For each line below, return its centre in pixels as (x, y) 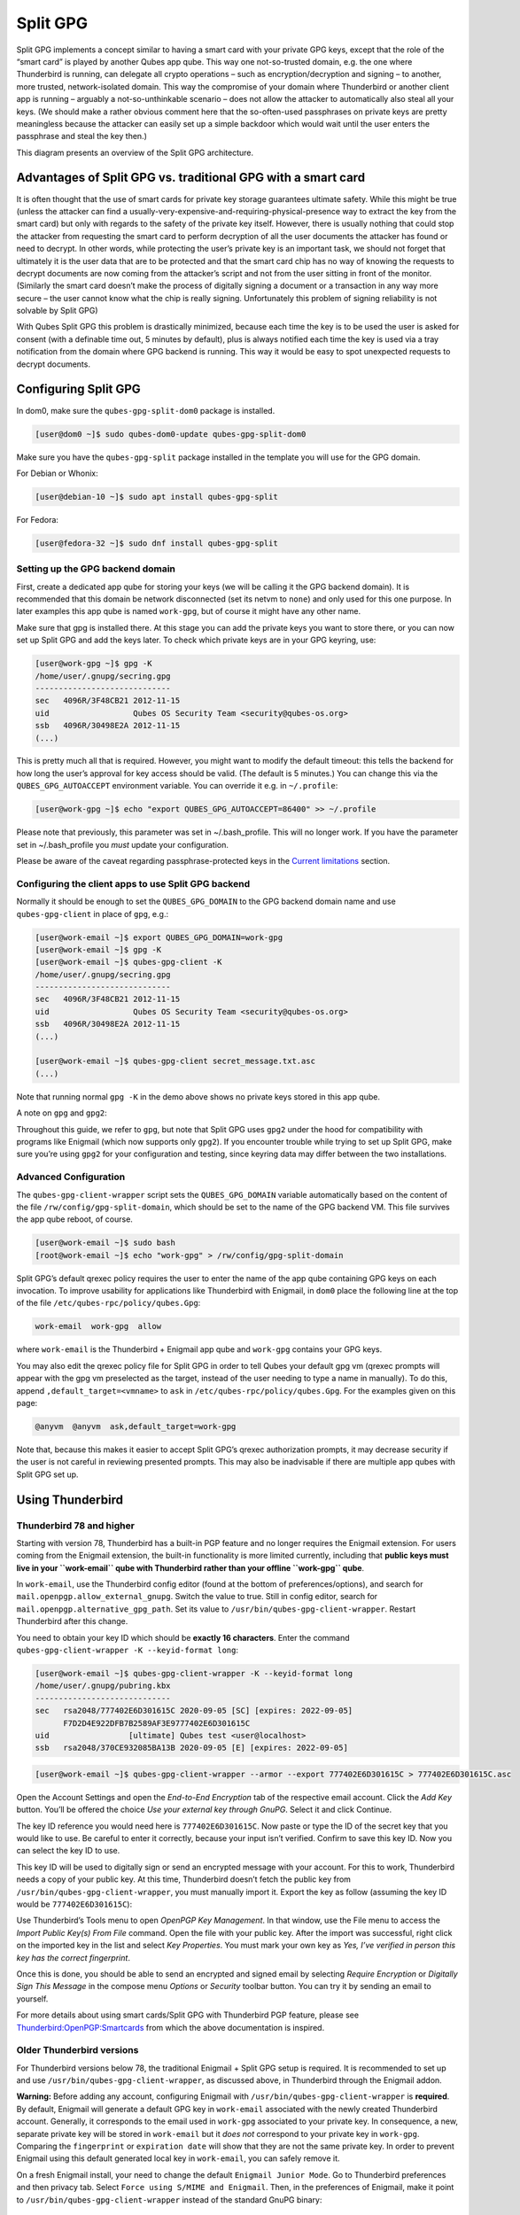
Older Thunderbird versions (78, 2050)
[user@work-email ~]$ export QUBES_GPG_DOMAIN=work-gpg (159, 937)
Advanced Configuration (71, 1177)
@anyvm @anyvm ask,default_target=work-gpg (136, 1426)
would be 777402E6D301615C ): (74, 1904)
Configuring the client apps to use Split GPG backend (133, 883)
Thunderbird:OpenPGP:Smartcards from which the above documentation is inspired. (171, 2027)
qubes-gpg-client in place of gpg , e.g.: (92, 913)
